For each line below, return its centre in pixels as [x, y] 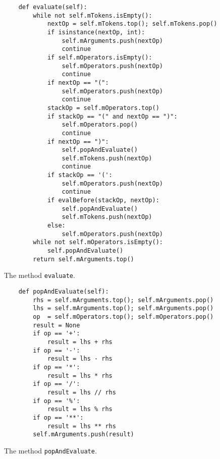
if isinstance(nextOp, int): [96, 32]
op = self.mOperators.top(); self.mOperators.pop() [123, 317]
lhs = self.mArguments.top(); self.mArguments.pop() [123, 308]
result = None [57, 325]
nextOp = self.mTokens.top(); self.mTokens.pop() [132, 24]
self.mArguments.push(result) [84, 435]
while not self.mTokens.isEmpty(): [93, 15]
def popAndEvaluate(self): [64, 292]
